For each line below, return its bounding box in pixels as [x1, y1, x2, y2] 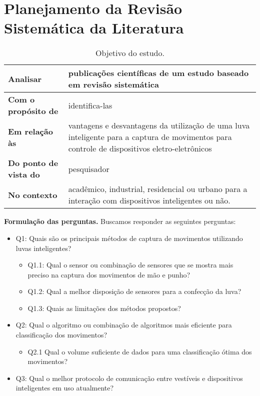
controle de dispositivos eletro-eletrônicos [68, 142, 212, 154]
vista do [8, 168, 40, 180]
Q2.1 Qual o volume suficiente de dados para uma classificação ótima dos [27, 346, 252, 356]
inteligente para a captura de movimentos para [68, 131, 232, 143]
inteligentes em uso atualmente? [15, 382, 114, 393]
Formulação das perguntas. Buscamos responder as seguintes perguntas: [4, 216, 236, 226]
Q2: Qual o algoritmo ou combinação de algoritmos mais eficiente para [15, 319, 232, 330]
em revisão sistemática [68, 78, 159, 90]
